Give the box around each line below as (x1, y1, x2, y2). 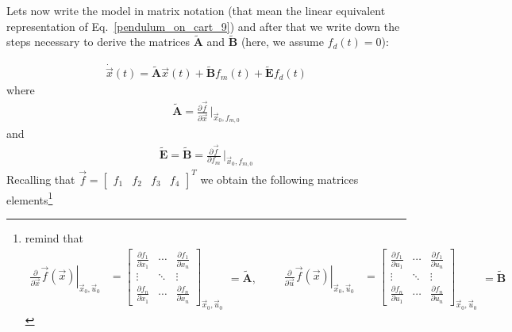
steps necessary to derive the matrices (6, 33, 191, 50)
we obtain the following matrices (200, 170, 359, 187)
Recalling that (6, 170, 75, 187)
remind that (25, 230, 83, 246)
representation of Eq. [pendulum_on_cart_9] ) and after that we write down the (6, 17, 400, 34)
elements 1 (6, 189, 53, 208)
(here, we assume (241, 33, 324, 50)
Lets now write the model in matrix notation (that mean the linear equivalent (6, 2, 386, 18)
